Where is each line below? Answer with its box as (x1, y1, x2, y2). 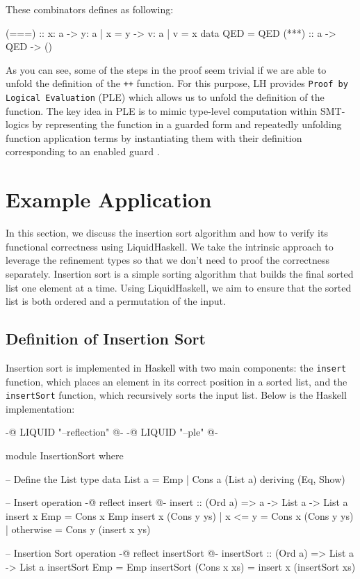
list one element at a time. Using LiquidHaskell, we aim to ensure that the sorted (6, 280, 352, 294)
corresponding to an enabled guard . (6, 144, 160, 159)
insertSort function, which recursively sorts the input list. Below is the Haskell (6, 388, 347, 402)
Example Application (6, 185, 212, 214)
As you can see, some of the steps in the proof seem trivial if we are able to (6, 62, 327, 77)
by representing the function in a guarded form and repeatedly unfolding (32, 117, 342, 132)
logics (6, 117, 29, 132)
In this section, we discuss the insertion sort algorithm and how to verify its (6, 225, 328, 240)
